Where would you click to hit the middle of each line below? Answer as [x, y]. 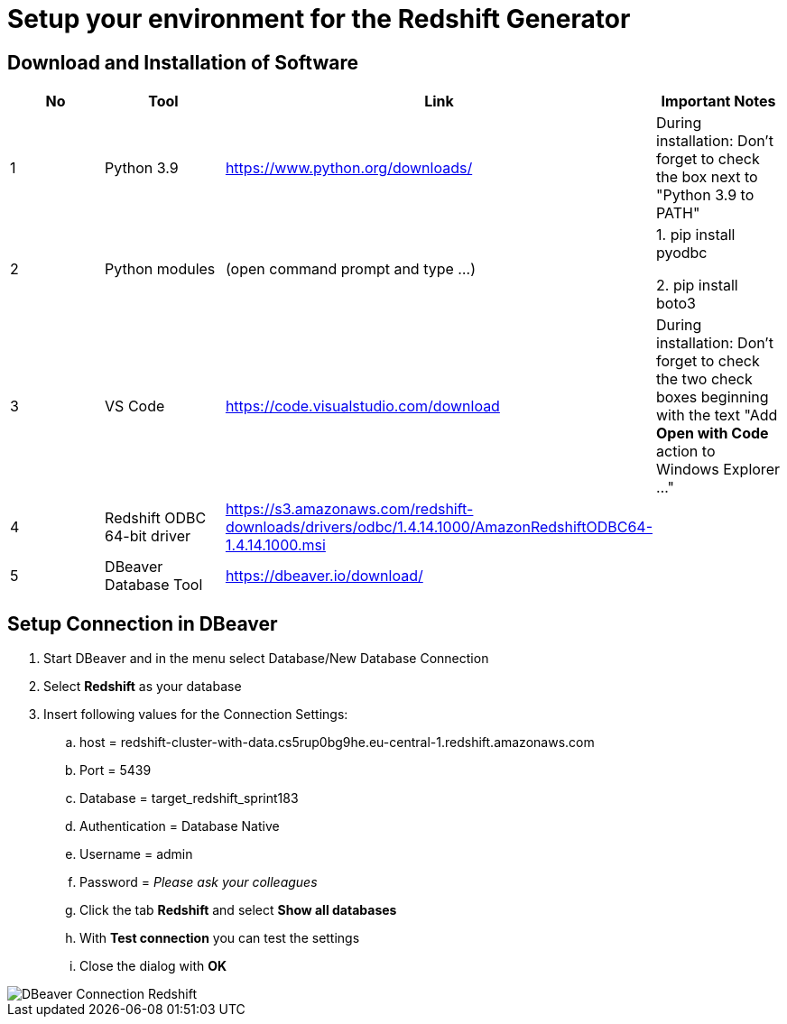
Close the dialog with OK [153, 966]
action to [686, 452]
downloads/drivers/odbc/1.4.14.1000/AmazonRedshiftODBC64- [439, 527]
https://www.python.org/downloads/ [349, 168]
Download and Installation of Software [183, 62]
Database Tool [154, 585]
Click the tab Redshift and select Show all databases [238, 910]
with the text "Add [717, 415]
